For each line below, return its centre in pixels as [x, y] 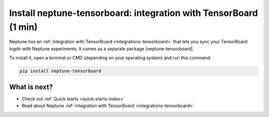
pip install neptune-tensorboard [61, 71]
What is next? [31, 87]
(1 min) [23, 27]
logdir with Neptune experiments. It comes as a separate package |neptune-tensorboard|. [102, 49]
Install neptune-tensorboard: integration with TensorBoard [134, 13]
